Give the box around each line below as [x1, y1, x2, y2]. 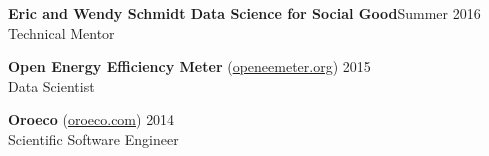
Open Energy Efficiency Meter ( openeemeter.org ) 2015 [8, 56, 371, 77]
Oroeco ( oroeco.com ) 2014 [8, 109, 175, 130]
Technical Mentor [8, 22, 115, 43]
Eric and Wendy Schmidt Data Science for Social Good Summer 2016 [8, 3, 481, 23]
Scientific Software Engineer [8, 128, 179, 149]
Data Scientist [8, 75, 95, 96]
